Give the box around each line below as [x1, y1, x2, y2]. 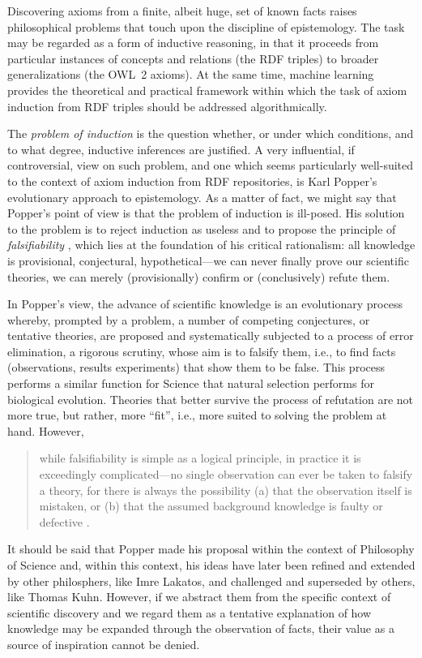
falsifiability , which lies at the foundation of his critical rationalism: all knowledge [7, 236, 416, 253]
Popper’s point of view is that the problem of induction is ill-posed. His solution [7, 204, 405, 221]
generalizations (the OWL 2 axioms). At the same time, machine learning [7, 66, 374, 83]
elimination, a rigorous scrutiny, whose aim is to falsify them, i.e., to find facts [7, 342, 396, 359]
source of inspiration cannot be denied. [7, 635, 200, 652]
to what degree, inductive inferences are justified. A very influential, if [7, 140, 355, 157]
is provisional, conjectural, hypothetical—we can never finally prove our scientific [7, 252, 409, 269]
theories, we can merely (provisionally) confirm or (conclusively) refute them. [7, 268, 390, 285]
